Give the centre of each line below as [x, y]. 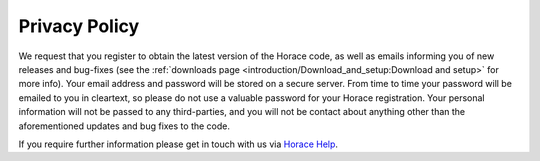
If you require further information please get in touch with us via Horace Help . [178, 144]
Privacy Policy [79, 26]
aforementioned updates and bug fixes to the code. [124, 126]
